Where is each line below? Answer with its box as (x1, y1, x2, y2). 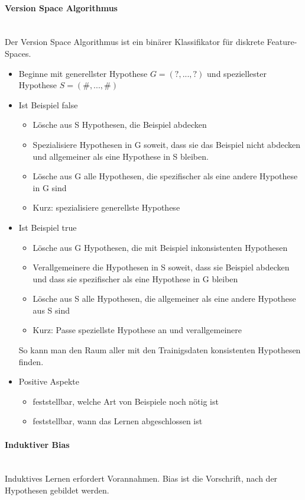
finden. (18, 355, 44, 367)
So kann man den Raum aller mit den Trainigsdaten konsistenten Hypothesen (18, 344, 301, 356)
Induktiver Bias (5, 438, 70, 450)
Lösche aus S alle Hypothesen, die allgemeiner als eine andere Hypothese (33, 292, 296, 305)
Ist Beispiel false (18, 98, 78, 111)
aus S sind (33, 304, 70, 316)
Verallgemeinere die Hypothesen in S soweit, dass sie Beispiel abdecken (33, 261, 290, 273)
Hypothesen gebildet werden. (5, 484, 109, 496)
